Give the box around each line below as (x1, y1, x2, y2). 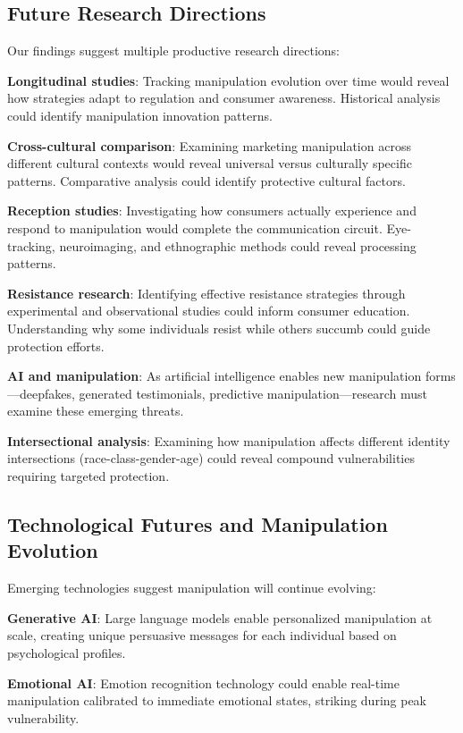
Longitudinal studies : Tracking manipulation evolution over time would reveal (7, 71, 450, 89)
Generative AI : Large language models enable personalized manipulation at (7, 608, 433, 627)
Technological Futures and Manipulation (7, 510, 388, 538)
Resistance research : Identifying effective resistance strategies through (7, 283, 406, 302)
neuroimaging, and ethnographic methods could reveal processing (59, 236, 417, 255)
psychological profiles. (7, 644, 126, 662)
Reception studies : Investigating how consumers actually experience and (7, 201, 417, 220)
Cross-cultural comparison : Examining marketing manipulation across (7, 136, 411, 155)
